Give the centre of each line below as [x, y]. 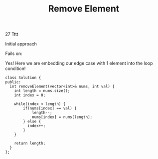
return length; [30, 143]
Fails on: [14, 53]
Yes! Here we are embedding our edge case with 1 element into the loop [79, 63]
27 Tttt [12, 34]
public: [13, 82]
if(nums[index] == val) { [50, 108]
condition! [15, 68]
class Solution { [23, 78]
